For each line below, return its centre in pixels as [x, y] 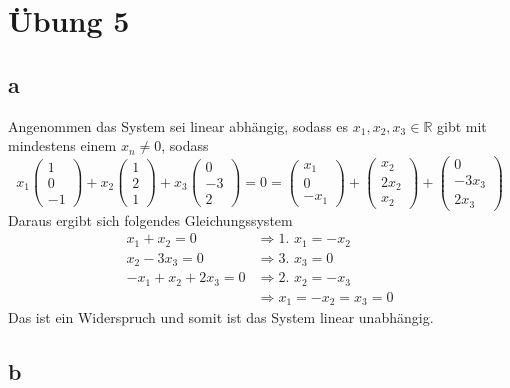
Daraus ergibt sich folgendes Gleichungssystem [150, 219]
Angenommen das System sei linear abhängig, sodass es [178, 125]
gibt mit [462, 125]
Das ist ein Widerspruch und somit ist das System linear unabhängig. [221, 317]
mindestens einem [62, 145]
